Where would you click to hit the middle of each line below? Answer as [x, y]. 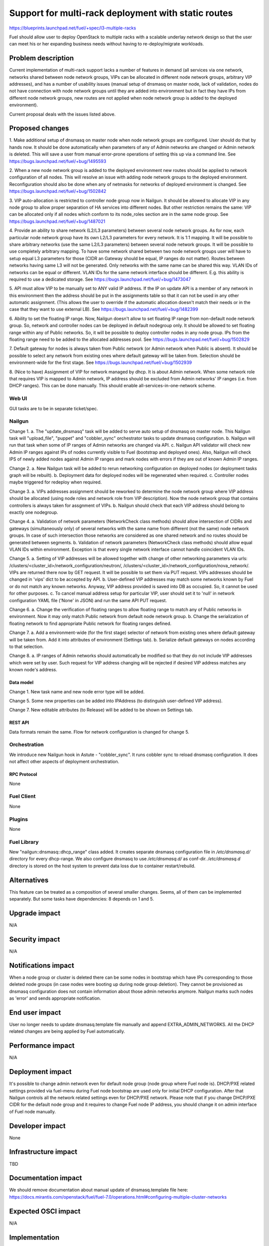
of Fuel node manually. [33, 1111]
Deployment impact [40, 1072]
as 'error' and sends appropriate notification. [55, 998]
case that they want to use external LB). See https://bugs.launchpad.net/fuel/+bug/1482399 [104, 310]
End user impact [35, 1012]
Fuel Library [24, 842]
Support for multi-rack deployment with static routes [121, 13]
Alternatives [29, 880]
